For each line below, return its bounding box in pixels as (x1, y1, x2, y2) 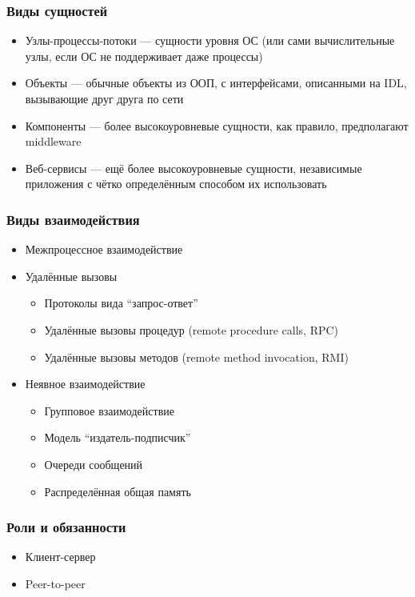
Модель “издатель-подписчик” (44, 429, 191, 446)
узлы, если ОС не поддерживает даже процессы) (25, 47, 263, 64)
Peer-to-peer (25, 575, 86, 591)
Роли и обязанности (6, 517, 126, 537)
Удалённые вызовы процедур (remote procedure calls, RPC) (44, 321, 339, 338)
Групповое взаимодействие (44, 402, 174, 419)
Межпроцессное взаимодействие (25, 241, 183, 258)
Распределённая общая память (44, 483, 191, 499)
